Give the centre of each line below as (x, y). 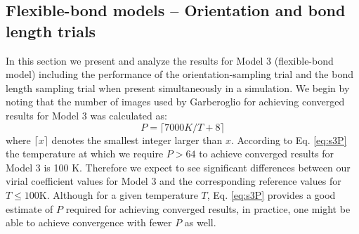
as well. (200, 222)
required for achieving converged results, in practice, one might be (208, 208)
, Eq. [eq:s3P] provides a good (271, 194)
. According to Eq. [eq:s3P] (289, 139)
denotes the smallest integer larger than (137, 139)
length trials (51, 31)
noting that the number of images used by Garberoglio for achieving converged (175, 102)
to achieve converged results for (267, 154)
